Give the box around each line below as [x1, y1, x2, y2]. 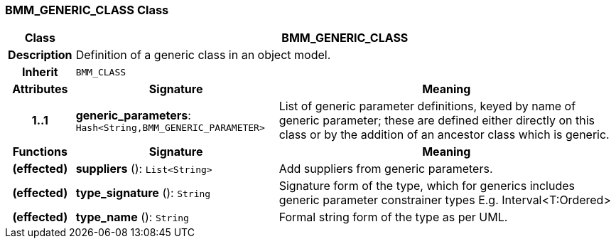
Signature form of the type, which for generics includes [279, 179, 575, 193]
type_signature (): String [75, 186, 211, 201]
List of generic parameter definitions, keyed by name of [279, 99, 576, 114]
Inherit [21, 65, 58, 80]
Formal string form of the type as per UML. [279, 210, 508, 225]
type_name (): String [75, 210, 189, 225]
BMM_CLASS [75, 66, 126, 78]
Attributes [12, 82, 68, 97]
